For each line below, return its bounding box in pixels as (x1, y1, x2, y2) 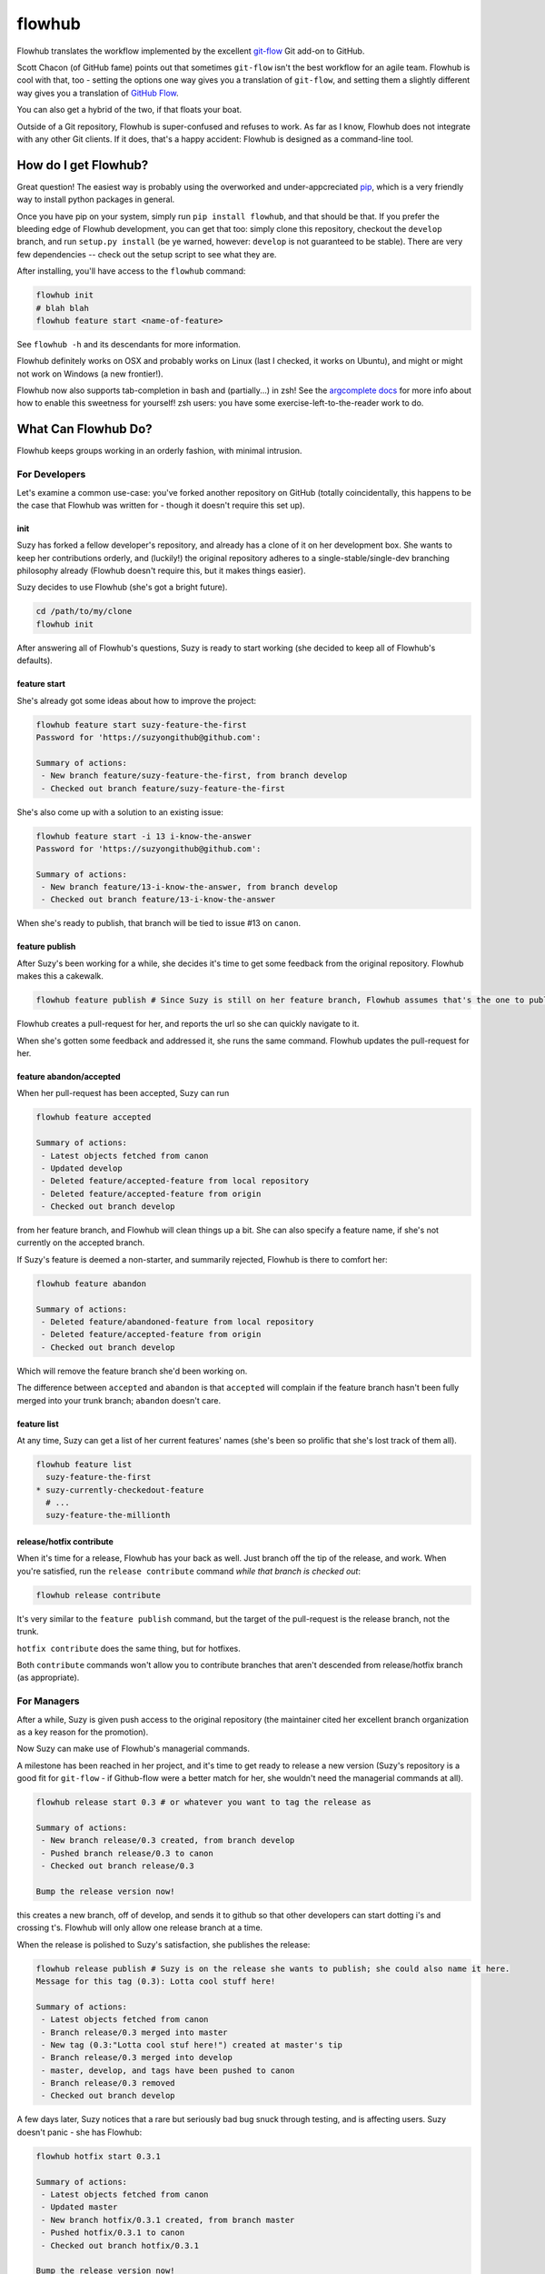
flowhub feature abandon (35, 1278, 147, 1289)
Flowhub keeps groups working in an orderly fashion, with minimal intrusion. (16, 446, 302, 457)
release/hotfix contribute (16, 1536, 114, 1547)
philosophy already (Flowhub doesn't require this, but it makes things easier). (16, 565, 306, 577)
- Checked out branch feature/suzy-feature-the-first (41, 783, 285, 793)
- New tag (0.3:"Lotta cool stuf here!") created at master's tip (41, 2039, 343, 2050)
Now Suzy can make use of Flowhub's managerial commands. (16, 1743, 250, 1755)
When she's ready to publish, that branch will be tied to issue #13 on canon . (16, 918, 302, 929)
